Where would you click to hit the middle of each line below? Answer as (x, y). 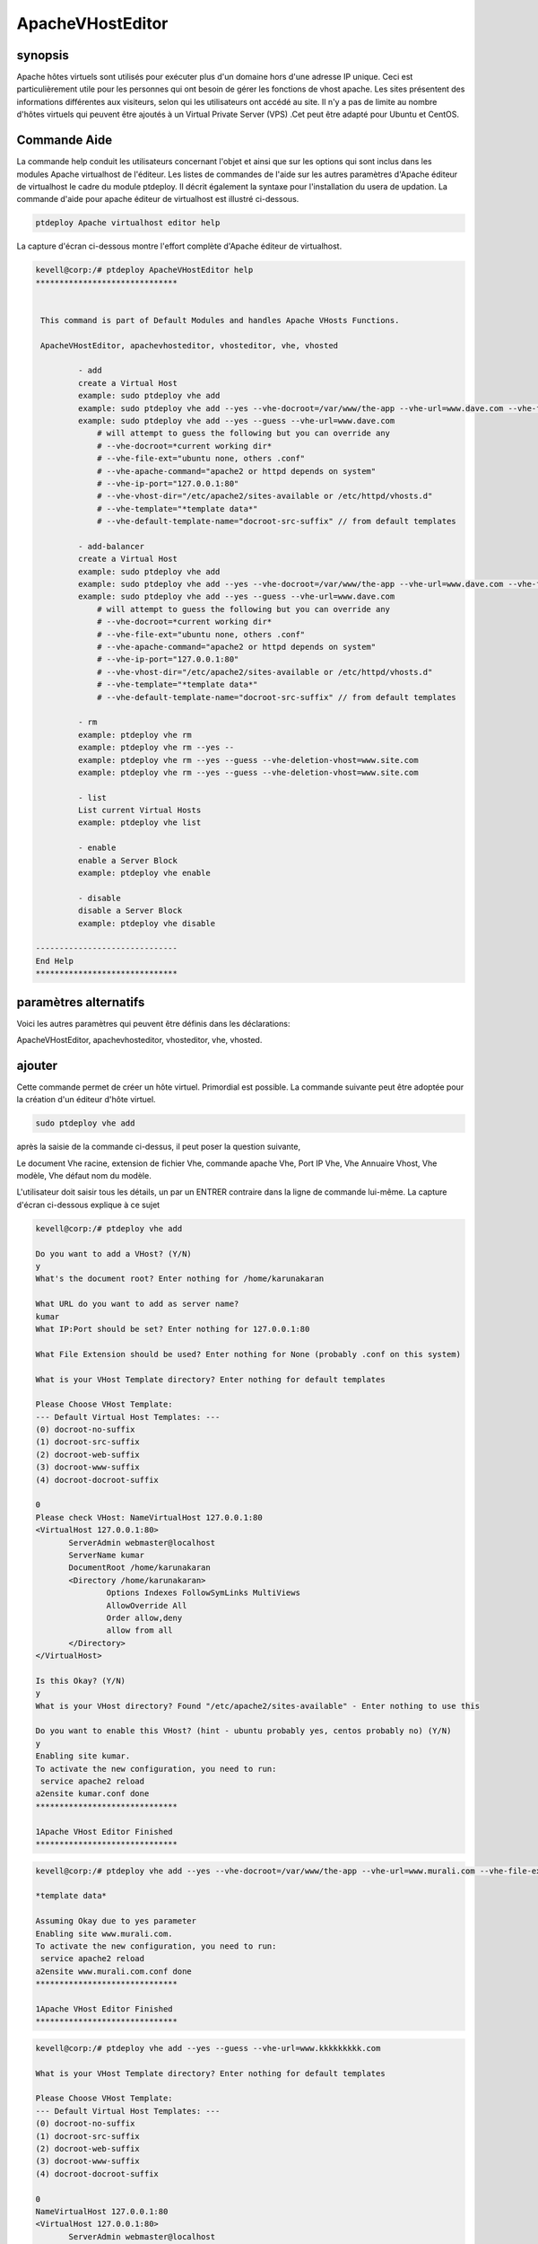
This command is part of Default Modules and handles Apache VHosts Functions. (220, 320)
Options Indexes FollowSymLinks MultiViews (203, 1593)
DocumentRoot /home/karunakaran (139, 1568)
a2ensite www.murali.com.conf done (113, 1971)
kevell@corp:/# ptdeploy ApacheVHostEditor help (144, 270)
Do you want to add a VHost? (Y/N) (113, 1253)
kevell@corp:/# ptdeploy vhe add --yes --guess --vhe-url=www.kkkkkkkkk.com (208, 2048)
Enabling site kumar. (83, 1756)
